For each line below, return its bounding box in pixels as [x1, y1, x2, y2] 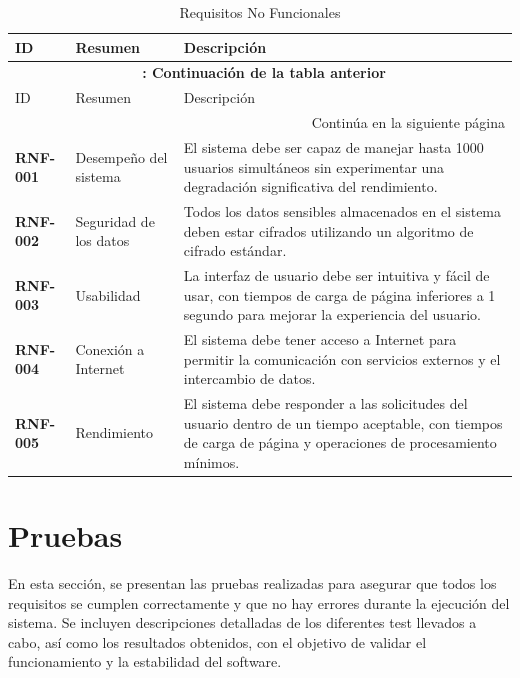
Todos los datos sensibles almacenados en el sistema [183, 201, 502, 221]
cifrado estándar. [183, 240, 287, 261]
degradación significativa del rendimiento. [183, 176, 438, 197]
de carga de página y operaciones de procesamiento [183, 432, 497, 453]
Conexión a [75, 338, 145, 359]
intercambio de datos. [183, 368, 316, 389]
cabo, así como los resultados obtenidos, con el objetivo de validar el [8, 631, 427, 652]
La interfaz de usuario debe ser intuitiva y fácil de [183, 265, 490, 286]
